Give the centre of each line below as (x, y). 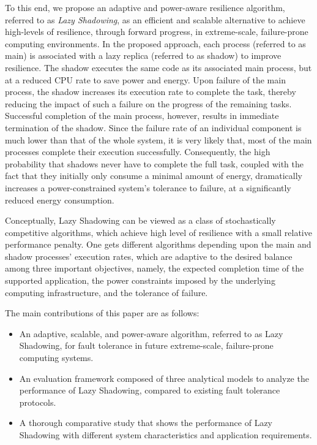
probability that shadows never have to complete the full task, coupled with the (154, 163)
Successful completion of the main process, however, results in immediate (142, 116)
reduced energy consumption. (60, 200)
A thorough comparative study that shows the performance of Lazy (146, 423)
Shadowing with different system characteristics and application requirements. (166, 435)
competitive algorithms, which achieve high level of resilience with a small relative (158, 232)
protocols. (38, 402)
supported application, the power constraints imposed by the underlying (140, 280)
